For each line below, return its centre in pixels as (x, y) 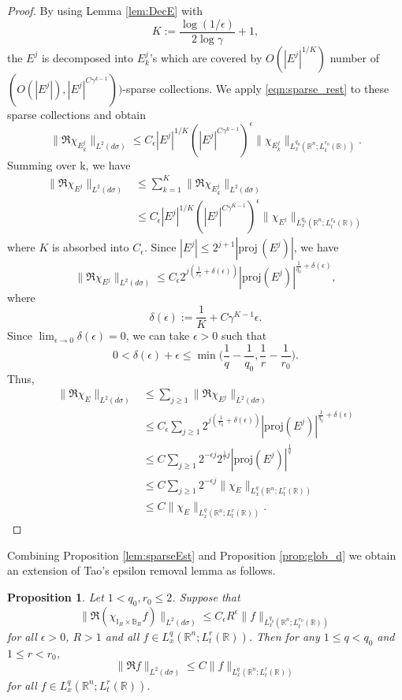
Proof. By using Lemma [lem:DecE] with (105, 10)
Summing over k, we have (69, 164)
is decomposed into (87, 57)
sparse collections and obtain (77, 114)
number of (354, 57)
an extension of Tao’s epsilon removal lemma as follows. (141, 570)
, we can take (158, 335)
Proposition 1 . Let (56, 597)
